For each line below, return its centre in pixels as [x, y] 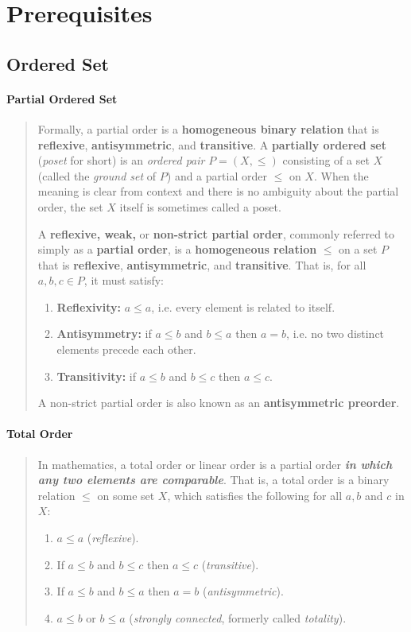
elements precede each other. [126, 349]
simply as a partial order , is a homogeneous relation [177, 249]
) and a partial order [217, 175]
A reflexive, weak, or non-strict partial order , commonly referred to [216, 233]
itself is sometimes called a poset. [200, 206]
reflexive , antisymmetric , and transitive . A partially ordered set [212, 144]
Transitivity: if [96, 376]
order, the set [70, 206]
